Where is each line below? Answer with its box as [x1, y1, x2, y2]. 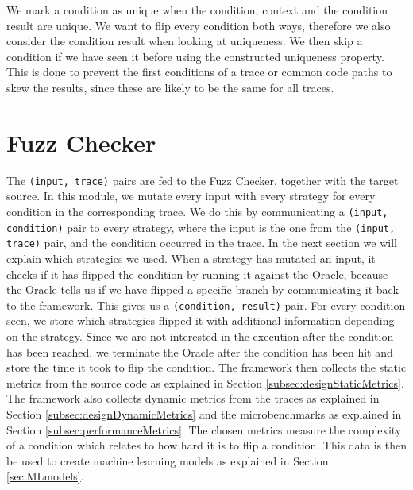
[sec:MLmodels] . [6, 468, 84, 484]
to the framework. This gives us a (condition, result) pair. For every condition [6, 296, 406, 313]
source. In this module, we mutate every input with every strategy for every [6, 187, 376, 204]
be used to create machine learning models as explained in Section [6, 452, 329, 469]
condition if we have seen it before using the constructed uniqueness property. [6, 48, 384, 64]
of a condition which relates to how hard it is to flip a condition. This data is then [6, 437, 407, 453]
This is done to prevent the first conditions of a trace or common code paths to [6, 64, 392, 80]
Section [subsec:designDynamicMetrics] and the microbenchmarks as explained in [6, 405, 402, 422]
